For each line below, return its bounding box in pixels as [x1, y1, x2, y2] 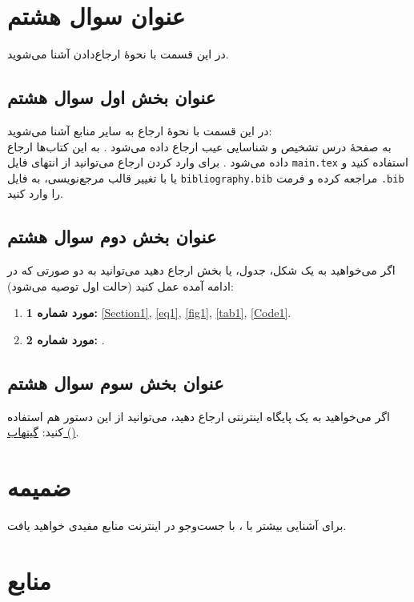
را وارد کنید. [7, 185, 63, 202]
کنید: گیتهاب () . [7, 423, 79, 440]
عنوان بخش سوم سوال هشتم [7, 370, 224, 395]
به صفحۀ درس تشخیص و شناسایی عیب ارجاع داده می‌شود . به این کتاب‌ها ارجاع [7, 138, 392, 155]
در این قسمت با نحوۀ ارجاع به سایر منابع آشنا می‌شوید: [7, 122, 272, 138]
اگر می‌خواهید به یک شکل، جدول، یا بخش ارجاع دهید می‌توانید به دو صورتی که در [7, 262, 396, 279]
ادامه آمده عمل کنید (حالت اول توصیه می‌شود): [7, 277, 234, 294]
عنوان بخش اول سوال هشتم [7, 85, 216, 110]
